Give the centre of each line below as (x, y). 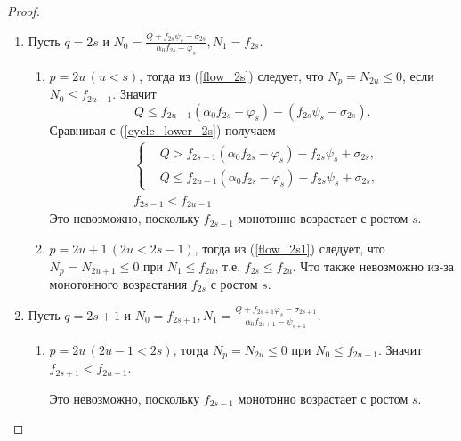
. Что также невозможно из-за (373, 265)
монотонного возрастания (118, 284)
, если (418, 75)
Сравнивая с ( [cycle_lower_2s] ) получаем (162, 129)
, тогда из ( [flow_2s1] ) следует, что (290, 248)
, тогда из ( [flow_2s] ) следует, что (231, 75)
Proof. (24, 11)
